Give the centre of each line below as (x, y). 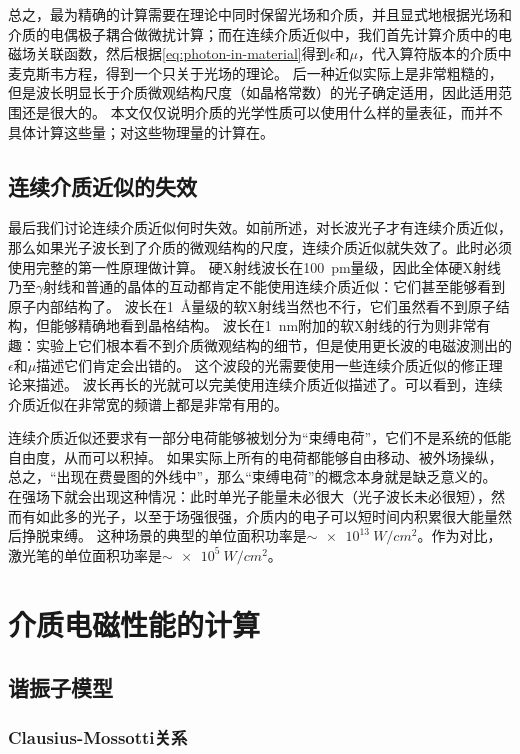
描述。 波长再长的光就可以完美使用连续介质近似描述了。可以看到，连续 (269, 384)
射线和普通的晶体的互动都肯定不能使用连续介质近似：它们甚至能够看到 (274, 286)
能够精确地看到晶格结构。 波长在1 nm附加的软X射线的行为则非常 (263, 325)
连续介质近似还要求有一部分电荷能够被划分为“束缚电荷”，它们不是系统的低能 (260, 437)
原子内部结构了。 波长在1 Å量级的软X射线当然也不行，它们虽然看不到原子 (252, 305)
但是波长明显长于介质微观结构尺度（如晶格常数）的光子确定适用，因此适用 (253, 92)
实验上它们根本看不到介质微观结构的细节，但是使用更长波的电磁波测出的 (273, 344)
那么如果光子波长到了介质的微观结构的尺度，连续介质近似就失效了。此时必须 (260, 246)
